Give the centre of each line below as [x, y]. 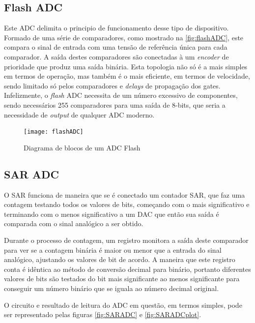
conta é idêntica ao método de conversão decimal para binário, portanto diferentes [127, 269]
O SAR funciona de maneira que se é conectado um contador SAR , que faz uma [125, 194]
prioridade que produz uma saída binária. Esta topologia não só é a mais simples [126, 66]
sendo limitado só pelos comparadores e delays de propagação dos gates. [112, 85]
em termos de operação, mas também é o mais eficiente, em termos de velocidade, [127, 76]
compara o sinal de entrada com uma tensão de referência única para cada [116, 47]
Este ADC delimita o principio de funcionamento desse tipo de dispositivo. [116, 28]
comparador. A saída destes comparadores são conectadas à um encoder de [116, 56]
